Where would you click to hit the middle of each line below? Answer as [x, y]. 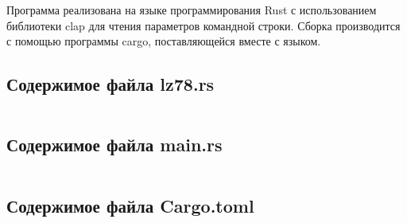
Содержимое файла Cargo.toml [130, 205]
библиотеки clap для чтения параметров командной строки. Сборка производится [203, 25]
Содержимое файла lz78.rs [110, 84]
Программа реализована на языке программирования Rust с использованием [192, 10]
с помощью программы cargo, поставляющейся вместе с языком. [164, 41]
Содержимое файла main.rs [114, 145]
